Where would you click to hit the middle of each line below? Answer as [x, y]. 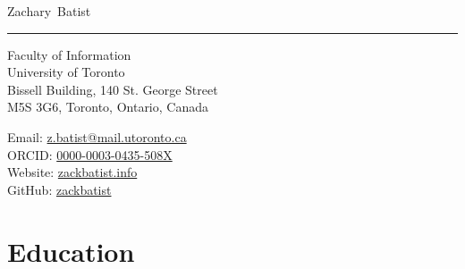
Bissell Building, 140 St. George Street [113, 89]
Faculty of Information [69, 54]
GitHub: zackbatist [59, 189]
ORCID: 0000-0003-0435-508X [90, 154]
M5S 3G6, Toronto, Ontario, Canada [108, 107]
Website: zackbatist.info [72, 172]
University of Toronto [66, 72]
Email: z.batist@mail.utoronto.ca [97, 136]
